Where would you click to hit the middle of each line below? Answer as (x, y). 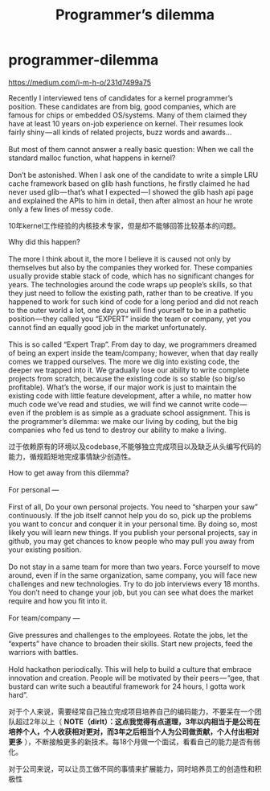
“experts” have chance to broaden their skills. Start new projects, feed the (131, 643)
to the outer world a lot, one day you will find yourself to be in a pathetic (127, 310)
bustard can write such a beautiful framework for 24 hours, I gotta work (127, 686)
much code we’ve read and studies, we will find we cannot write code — (128, 404)
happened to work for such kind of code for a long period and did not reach (133, 301)
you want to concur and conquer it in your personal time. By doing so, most (133, 524)
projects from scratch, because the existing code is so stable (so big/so (127, 378)
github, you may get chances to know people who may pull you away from (131, 541)
